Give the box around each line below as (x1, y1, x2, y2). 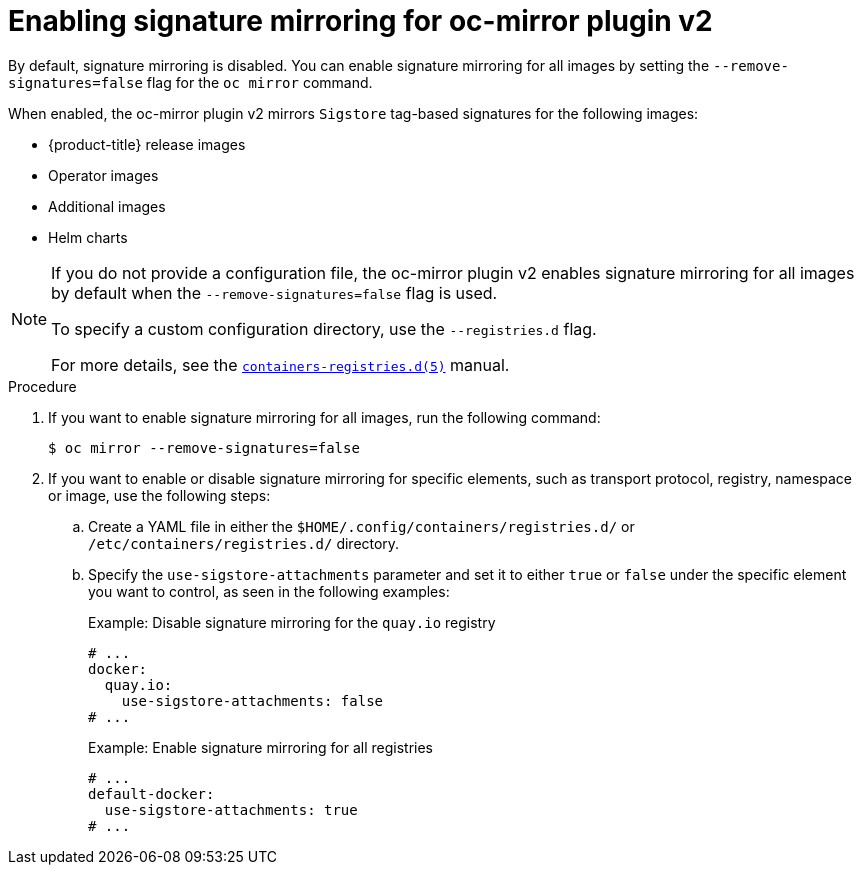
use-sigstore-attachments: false (121, 692, 384, 709)
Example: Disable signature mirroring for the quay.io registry (88, 613, 496, 631)
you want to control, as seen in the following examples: (88, 582, 450, 600)
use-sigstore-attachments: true (104, 801, 358, 818)
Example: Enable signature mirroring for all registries (88, 738, 434, 756)
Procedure (8, 377, 77, 395)
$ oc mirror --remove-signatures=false (48, 439, 360, 456)
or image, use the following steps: (48, 486, 271, 504)
